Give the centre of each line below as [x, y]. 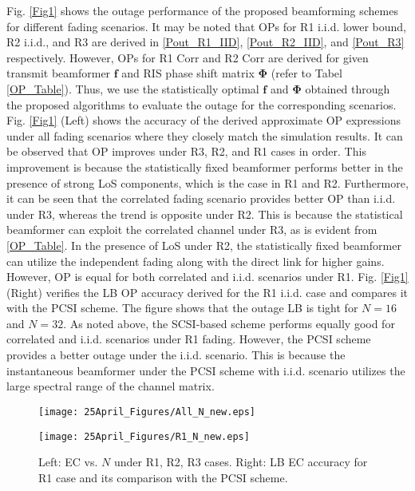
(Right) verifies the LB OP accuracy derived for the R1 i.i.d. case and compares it [207, 292]
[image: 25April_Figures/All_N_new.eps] [147, 412]
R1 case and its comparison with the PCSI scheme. [163, 477]
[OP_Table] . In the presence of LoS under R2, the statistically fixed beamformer [204, 245]
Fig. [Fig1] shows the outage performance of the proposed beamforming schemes [202, 10]
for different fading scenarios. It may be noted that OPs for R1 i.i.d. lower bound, [206, 26]
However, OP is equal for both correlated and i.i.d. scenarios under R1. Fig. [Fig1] [207, 277]
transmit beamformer [59, 73]
